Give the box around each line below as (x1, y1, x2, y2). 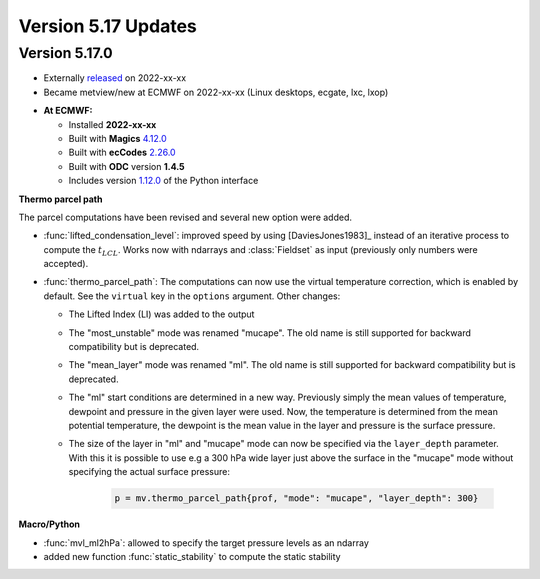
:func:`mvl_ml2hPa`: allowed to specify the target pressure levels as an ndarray (43, 536, 369, 549)
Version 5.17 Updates (18, 15, 197, 37)
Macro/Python (18, 518, 80, 530)
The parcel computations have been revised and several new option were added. (18, 211, 353, 223)
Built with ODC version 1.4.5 (68, 160, 185, 172)
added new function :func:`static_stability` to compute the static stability (43, 550, 341, 562)
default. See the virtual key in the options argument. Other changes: (43, 290, 341, 302)
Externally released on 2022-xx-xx (43, 72, 187, 84)
